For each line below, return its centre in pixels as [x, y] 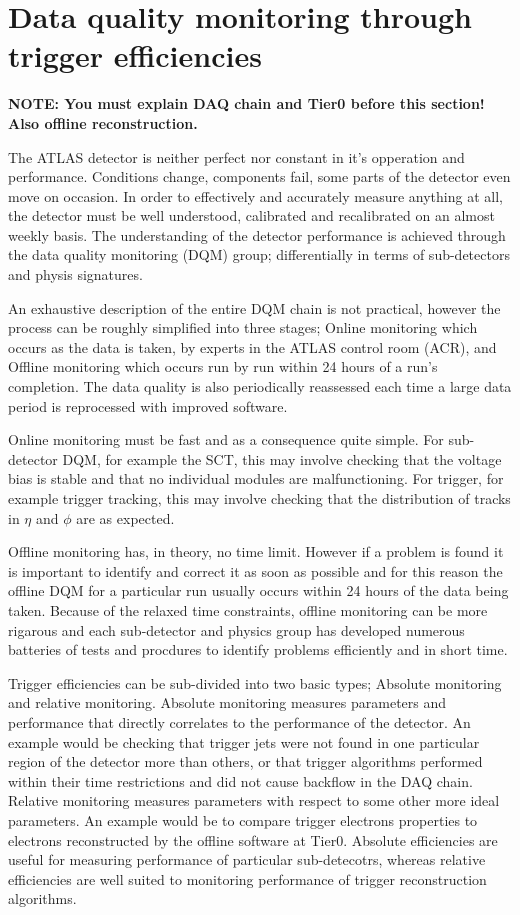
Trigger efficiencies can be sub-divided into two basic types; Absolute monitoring [255, 682]
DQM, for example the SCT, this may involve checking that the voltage [282, 458]
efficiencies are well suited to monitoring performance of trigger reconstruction [247, 878]
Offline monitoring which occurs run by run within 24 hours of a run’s [223, 366]
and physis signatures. [75, 274]
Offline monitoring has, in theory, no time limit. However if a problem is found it [256, 551]
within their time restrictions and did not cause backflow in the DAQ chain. [240, 780]
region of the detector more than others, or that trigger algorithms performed [245, 761]
